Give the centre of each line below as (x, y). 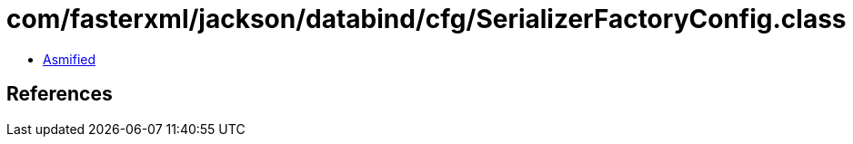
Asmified (70, 59)
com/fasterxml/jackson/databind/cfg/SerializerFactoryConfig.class (426, 19)
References (60, 94)
